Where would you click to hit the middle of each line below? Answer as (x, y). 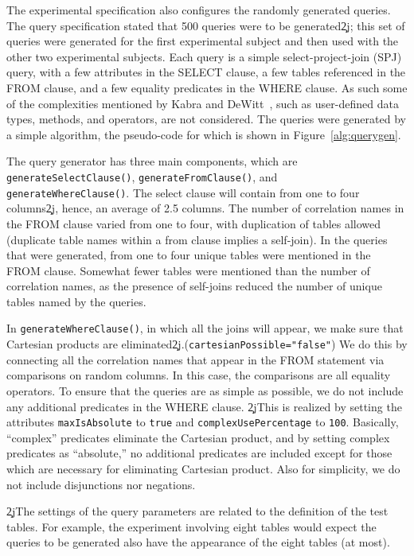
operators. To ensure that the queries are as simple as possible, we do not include (205, 390)
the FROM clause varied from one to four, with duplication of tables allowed (194, 223)
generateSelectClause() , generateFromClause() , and (142, 177)
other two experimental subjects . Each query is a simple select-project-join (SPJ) (204, 56)
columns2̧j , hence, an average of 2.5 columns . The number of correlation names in (205, 208)
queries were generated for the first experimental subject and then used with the (203, 41)
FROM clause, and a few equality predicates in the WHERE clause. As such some (207, 87)
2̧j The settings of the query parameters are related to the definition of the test (197, 511)
